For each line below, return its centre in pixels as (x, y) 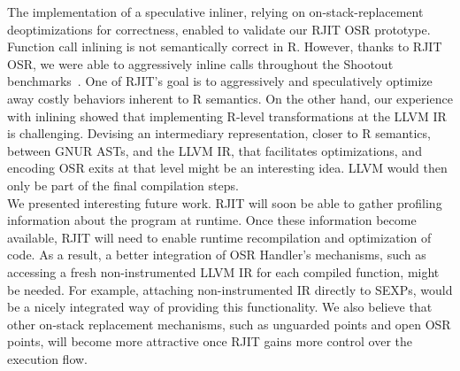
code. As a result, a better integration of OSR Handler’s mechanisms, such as (217, 255)
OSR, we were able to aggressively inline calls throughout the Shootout (200, 63)
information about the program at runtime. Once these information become (212, 220)
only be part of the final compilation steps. (123, 185)
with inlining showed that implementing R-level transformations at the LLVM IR (227, 116)
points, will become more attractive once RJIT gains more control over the (210, 341)
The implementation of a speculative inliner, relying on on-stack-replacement (215, 12)
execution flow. (47, 358)
